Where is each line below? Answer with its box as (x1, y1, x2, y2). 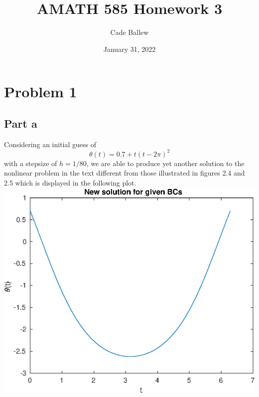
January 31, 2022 (103, 43, 156, 54)
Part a (4, 115, 37, 131)
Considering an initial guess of (4, 139, 97, 149)
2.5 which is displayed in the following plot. (4, 177, 136, 188)
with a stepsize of (4, 158, 57, 168)
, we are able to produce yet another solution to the (86, 158, 245, 168)
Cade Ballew (110, 27, 149, 37)
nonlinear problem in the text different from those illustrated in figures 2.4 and (4, 168, 245, 178)
